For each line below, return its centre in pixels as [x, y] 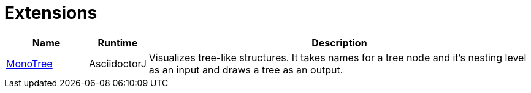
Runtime [118, 43]
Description [339, 43]
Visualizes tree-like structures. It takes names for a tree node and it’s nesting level [338, 57]
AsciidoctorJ [117, 63]
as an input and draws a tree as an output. [246, 69]
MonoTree [29, 63]
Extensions [51, 13]
